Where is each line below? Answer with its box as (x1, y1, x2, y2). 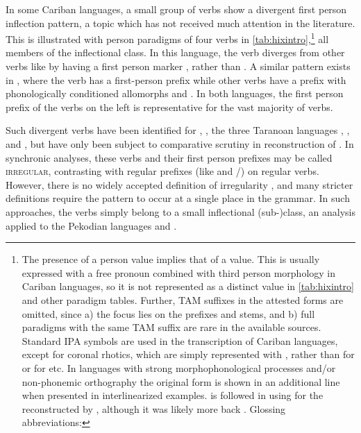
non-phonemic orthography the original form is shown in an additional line (22, 374, 340, 389)
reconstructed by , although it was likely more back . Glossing (22, 401, 286, 416)
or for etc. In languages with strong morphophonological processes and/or (22, 360, 336, 375)
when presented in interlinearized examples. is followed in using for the (22, 388, 324, 402)
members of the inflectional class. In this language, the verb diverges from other (6, 45, 345, 60)
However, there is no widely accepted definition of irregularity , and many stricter (6, 177, 353, 192)
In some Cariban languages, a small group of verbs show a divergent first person (6, 2, 347, 16)
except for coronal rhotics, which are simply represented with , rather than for (22, 347, 355, 362)
